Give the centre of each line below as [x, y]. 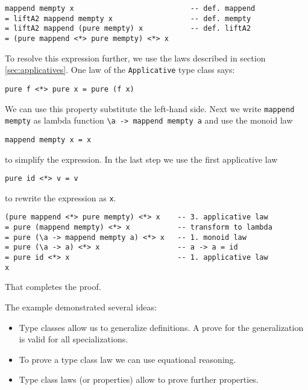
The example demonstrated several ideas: [81, 307]
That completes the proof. [53, 287]
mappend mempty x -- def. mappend [130, 8]
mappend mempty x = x [48, 140]
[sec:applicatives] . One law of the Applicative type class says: [120, 70]
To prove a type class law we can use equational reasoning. [127, 359]
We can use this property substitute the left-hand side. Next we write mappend [150, 108]
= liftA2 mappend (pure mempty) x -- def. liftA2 [128, 29]
